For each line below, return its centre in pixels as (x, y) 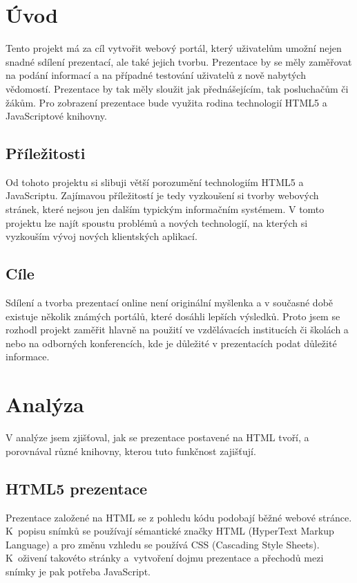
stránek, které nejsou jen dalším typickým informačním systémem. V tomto (165, 209)
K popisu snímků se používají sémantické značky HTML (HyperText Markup (170, 531)
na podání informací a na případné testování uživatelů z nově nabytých (156, 75)
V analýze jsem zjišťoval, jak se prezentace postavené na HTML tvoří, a (157, 437)
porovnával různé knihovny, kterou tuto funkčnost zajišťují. (131, 451)
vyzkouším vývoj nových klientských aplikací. (102, 236)
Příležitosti (46, 153)
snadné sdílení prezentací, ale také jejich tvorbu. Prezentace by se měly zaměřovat (179, 61)
